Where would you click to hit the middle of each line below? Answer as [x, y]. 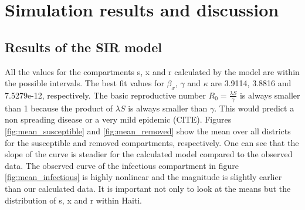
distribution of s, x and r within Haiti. [74, 200]
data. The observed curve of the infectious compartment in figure [122, 165]
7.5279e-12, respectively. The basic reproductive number [105, 95]
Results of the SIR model [84, 47]
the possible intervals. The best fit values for [84, 83]
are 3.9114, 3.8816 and [251, 83]
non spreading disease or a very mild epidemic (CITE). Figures [118, 119]
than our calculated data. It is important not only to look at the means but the [148, 188]
